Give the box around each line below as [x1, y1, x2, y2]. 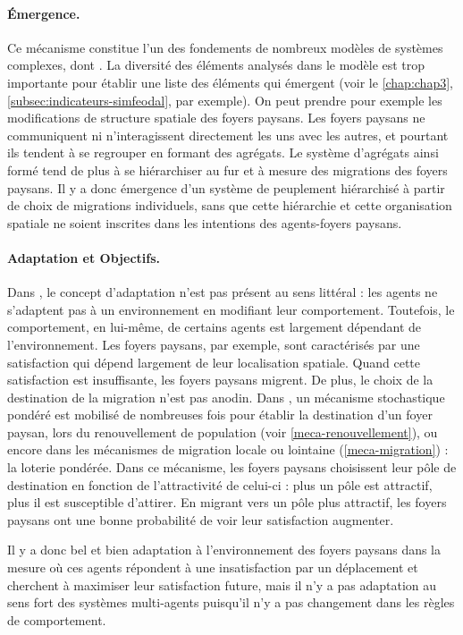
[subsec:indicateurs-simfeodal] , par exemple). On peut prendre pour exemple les [7, 90, 442, 109]
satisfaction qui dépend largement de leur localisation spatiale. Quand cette [7, 352, 421, 371]
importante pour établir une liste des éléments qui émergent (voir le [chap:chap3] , [7, 72, 453, 91]
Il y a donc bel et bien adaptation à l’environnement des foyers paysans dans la [7, 540, 442, 559]
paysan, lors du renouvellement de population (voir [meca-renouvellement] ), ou [7, 422, 438, 441]
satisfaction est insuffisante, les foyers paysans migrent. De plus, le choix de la [7, 370, 434, 389]
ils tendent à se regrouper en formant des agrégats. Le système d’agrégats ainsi [7, 143, 439, 162]
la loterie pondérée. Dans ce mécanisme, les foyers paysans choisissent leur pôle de [7, 458, 457, 477]
